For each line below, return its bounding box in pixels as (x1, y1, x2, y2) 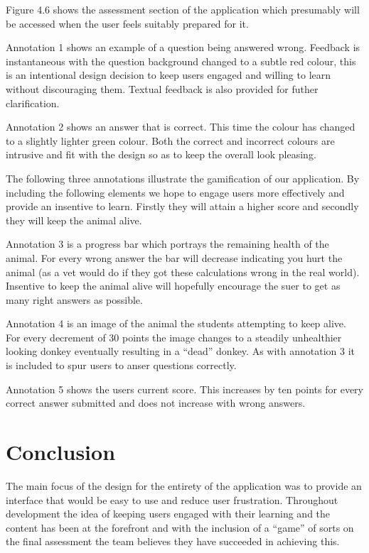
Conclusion (6, 437, 116, 466)
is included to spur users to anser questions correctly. (6, 358, 237, 373)
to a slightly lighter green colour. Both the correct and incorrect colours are (6, 133, 335, 148)
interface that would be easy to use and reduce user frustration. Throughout (6, 492, 338, 507)
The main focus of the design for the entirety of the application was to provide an (6, 478, 362, 493)
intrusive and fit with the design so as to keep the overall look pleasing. (6, 147, 316, 162)
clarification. (6, 95, 60, 110)
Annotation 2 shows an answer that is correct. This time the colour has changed (6, 119, 355, 134)
